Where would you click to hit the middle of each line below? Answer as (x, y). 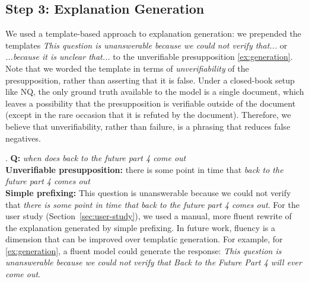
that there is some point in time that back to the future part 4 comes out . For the (152, 204)
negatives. (23, 138)
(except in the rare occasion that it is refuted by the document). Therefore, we (148, 115)
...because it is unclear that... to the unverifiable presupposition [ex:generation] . (149, 57)
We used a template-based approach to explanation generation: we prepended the (153, 33)
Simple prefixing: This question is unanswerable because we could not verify (148, 192)
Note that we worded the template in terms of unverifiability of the (127, 68)
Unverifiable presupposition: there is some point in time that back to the (144, 169)
